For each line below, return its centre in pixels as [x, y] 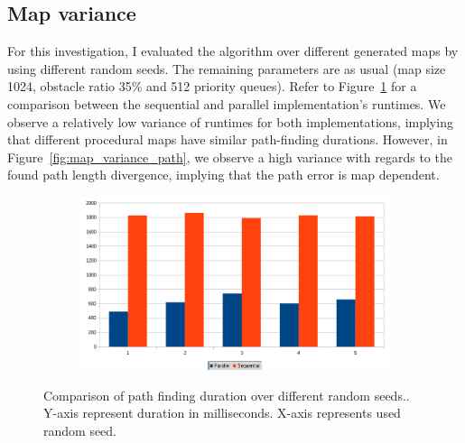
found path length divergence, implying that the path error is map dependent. [223, 175]
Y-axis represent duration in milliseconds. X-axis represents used [222, 413]
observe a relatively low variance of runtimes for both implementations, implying [230, 121]
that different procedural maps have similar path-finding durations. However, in [228, 139]
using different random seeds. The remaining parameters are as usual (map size [227, 68]
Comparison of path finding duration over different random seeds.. [227, 395]
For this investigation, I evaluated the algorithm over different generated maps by [233, 51]
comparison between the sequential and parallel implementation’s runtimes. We [227, 103]
